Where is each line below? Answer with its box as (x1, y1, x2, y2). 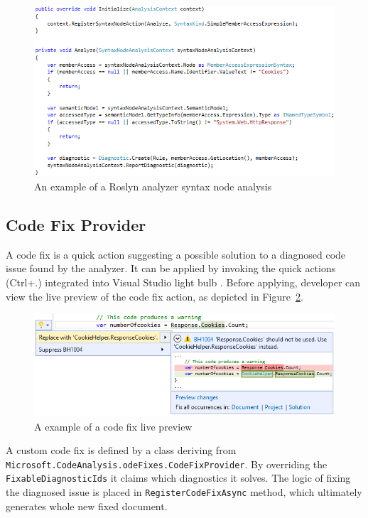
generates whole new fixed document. (6, 498, 168, 513)
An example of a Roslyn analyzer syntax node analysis (34, 179, 272, 194)
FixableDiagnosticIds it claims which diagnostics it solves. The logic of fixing (6, 470, 351, 485)
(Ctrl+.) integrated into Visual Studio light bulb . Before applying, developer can (6, 275, 361, 290)
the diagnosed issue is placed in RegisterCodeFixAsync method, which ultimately (6, 485, 362, 500)
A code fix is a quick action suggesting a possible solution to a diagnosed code (6, 247, 346, 261)
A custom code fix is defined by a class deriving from (6, 443, 237, 458)
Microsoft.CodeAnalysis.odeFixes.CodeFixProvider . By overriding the (6, 456, 328, 471)
